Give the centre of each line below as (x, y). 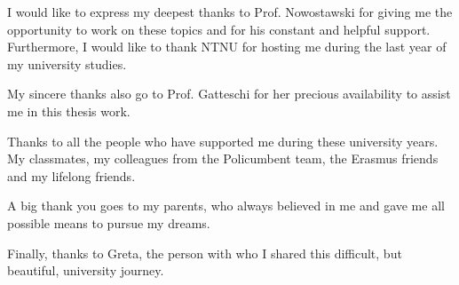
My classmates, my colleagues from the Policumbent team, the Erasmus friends (223, 158)
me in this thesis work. (69, 111)
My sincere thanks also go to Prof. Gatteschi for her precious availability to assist (229, 94)
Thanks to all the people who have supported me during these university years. (223, 141)
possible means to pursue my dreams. (109, 222)
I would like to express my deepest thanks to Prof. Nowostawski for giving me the (230, 12)
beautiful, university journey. (86, 270)
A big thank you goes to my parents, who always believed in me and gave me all (226, 206)
